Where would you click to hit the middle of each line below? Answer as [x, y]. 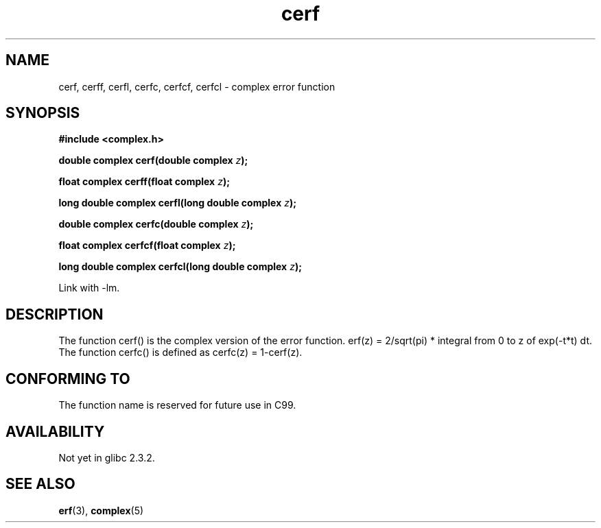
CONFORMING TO [68, 379]
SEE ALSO [40, 484]
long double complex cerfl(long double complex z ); [178, 203]
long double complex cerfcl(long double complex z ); [180, 267]
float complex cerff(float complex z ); [144, 182]
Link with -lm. [89, 288]
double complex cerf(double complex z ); [153, 160]
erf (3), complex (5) [101, 510]
